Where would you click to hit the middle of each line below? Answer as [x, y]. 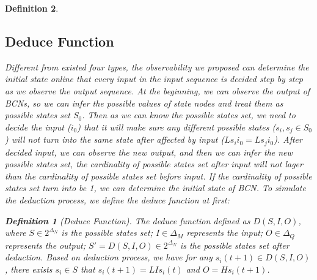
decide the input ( [38, 127]
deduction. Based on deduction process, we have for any [109, 257]
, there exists [29, 269]
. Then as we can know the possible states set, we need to [189, 115]
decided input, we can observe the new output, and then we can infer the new [149, 152]
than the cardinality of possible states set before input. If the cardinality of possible [158, 176]
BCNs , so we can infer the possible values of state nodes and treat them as [144, 103]
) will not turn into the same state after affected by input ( [115, 139]
